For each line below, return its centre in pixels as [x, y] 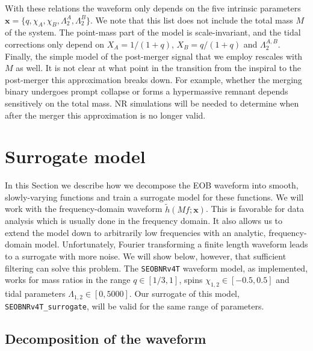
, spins [191, 280]
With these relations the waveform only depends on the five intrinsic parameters [153, 8]
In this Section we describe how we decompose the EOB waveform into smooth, [152, 185]
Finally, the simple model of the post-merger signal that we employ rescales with [154, 56]
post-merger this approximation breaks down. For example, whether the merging [153, 79]
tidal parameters [35, 294]
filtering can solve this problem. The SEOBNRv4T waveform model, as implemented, [156, 268]
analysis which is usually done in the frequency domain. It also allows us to [144, 221]
